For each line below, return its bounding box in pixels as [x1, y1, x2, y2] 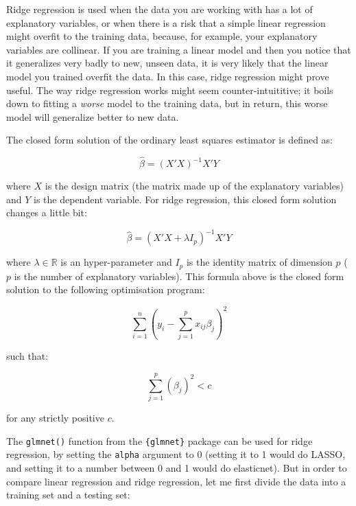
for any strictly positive [6, 411, 104, 425]
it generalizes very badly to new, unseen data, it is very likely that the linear [6, 56, 329, 70]
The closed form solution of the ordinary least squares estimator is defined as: [6, 133, 333, 147]
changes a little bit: [6, 205, 87, 220]
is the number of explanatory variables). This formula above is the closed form [14, 268, 344, 283]
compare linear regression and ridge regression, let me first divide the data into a [6, 474, 346, 488]
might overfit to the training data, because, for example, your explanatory [6, 29, 318, 43]
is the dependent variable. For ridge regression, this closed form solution [34, 192, 337, 206]
